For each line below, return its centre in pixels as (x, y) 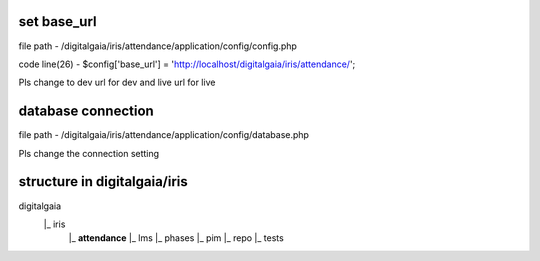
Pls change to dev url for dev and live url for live (117, 82)
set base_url (57, 21)
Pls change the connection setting (89, 153)
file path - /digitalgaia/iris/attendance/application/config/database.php (164, 135)
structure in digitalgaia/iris (103, 181)
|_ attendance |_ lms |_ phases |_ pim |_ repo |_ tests (176, 238)
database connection (86, 111)
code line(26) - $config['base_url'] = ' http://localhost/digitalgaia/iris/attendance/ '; (187, 64)
